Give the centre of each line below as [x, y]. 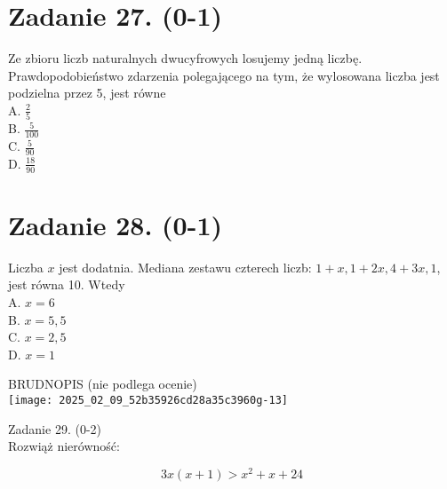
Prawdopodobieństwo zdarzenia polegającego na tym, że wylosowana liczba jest [224, 75]
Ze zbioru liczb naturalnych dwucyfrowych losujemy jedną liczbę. [185, 58]
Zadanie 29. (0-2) [55, 428]
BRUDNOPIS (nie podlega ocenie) [103, 384]
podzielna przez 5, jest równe [87, 93]
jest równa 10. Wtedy [67, 284]
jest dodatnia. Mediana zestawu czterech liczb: [185, 267]
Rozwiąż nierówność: [64, 446]
